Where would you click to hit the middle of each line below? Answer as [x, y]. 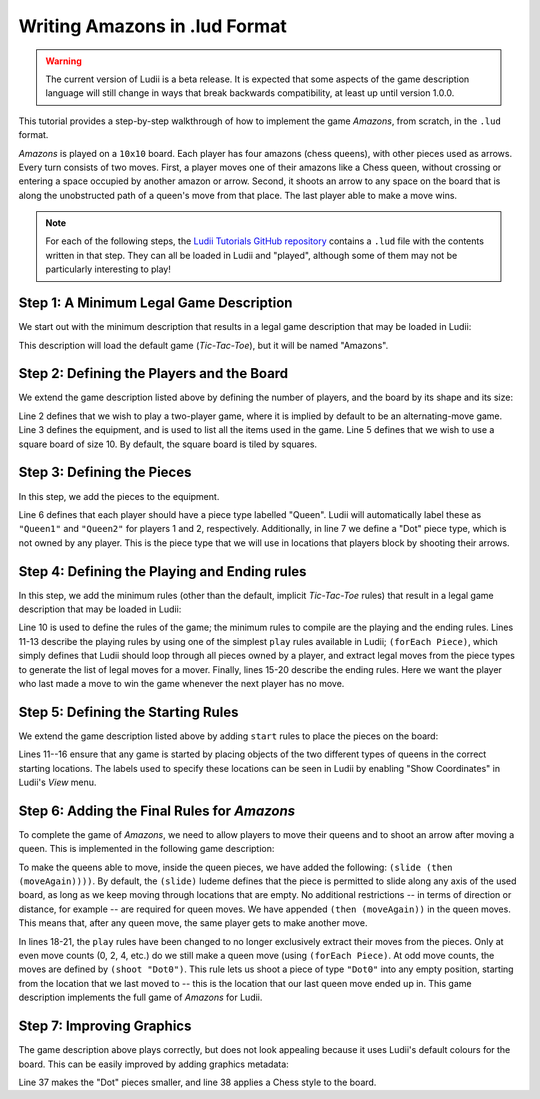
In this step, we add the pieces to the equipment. [119, 496]
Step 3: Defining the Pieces [105, 472]
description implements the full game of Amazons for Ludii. [140, 997]
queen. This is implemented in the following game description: [146, 849]
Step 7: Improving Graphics [105, 1026]
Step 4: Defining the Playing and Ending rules [162, 571]
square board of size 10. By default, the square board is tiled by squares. [168, 444]
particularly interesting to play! [108, 269]
